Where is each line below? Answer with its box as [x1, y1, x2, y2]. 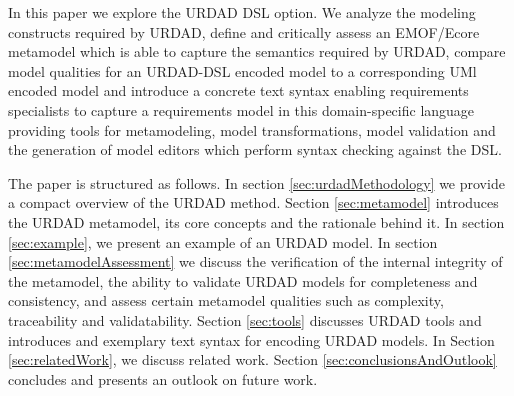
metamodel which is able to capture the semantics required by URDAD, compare [8, 41, 506, 62]
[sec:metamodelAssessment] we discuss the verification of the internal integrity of [8, 251, 503, 272]
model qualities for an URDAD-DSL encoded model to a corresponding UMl [8, 60, 477, 81]
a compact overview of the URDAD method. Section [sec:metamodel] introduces [8, 192, 499, 213]
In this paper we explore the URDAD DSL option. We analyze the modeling [8, 2, 476, 22]
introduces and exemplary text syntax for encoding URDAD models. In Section [8, 329, 495, 350]
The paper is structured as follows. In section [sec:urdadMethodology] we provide [8, 172, 505, 193]
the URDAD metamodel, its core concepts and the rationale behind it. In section [8, 211, 505, 232]
